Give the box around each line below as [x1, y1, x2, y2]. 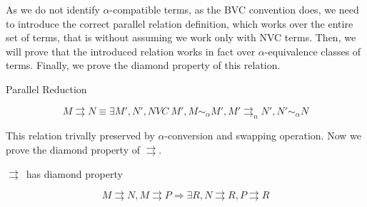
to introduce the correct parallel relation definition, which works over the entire [6, 16, 353, 31]
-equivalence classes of [264, 43, 361, 58]
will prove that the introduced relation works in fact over [6, 43, 256, 58]
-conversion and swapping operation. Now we [164, 128, 361, 143]
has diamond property [26, 166, 123, 181]
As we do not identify [6, 2, 100, 16]
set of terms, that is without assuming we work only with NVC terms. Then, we [6, 30, 356, 45]
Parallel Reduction [6, 81, 87, 96]
